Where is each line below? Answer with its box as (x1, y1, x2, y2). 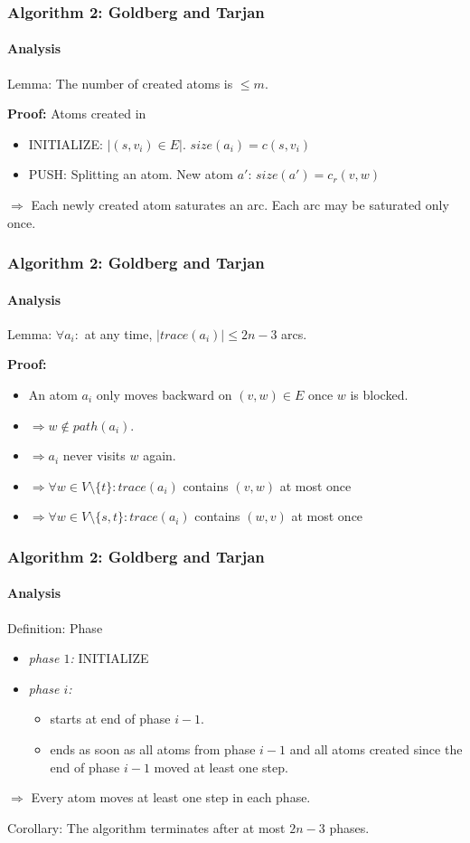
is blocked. (350, 385, 409, 404)
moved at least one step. (154, 757, 288, 776)
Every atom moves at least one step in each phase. (31, 788, 311, 807)
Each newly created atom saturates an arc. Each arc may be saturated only (31, 195, 449, 214)
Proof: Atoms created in (7, 104, 146, 123)
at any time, (84, 324, 153, 343)
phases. (329, 818, 370, 837)
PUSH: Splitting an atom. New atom (28, 165, 233, 184)
